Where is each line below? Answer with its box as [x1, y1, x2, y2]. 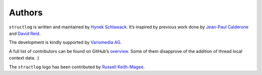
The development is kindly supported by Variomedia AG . [9, 39, 122, 45]
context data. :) [9, 55, 40, 61]
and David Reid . [9, 30, 41, 36]
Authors [9, 7, 43, 18]
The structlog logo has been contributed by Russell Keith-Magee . [9, 64, 145, 70]
